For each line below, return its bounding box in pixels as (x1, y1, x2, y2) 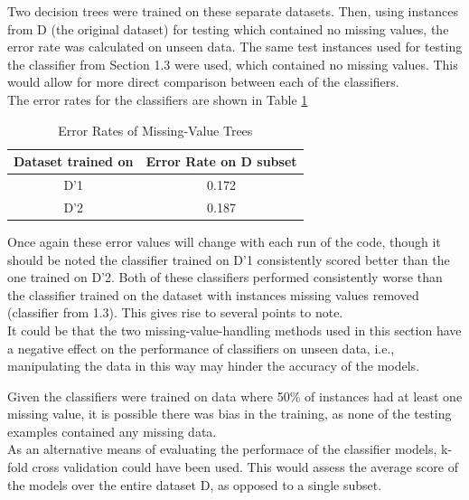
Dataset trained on (14, 152, 134, 171)
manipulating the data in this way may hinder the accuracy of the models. (7, 356, 420, 375)
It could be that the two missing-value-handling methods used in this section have (7, 320, 462, 339)
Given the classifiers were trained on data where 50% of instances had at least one (7, 386, 463, 405)
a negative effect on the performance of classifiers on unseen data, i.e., (7, 338, 395, 357)
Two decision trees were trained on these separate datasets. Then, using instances (7, 2, 458, 20)
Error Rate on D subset (145, 152, 297, 171)
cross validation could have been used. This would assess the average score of (32, 458, 458, 476)
